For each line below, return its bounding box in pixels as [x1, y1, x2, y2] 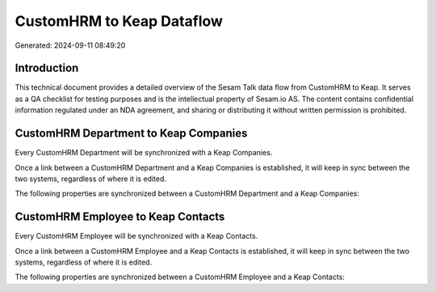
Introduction [15, 61, 79, 75]
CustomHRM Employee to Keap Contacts [15, 210, 225, 224]
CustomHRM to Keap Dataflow [15, 12, 224, 30]
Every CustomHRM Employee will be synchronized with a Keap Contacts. [15, 231, 258, 241]
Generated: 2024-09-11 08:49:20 [15, 40, 126, 50]
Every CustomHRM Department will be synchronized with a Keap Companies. [15, 148, 273, 158]
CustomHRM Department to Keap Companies [15, 126, 248, 141]
